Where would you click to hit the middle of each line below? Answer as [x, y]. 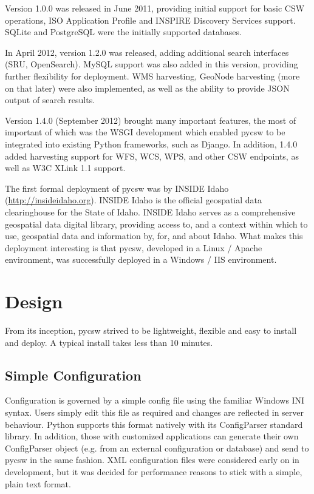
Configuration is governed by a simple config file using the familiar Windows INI [155, 400]
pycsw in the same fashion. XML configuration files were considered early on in [152, 460]
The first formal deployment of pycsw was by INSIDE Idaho [117, 188]
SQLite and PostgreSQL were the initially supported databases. [123, 32]
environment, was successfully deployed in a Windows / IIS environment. [141, 259]
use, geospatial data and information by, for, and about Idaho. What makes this [154, 236]
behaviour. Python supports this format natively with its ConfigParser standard [154, 424]
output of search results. [50, 100]
